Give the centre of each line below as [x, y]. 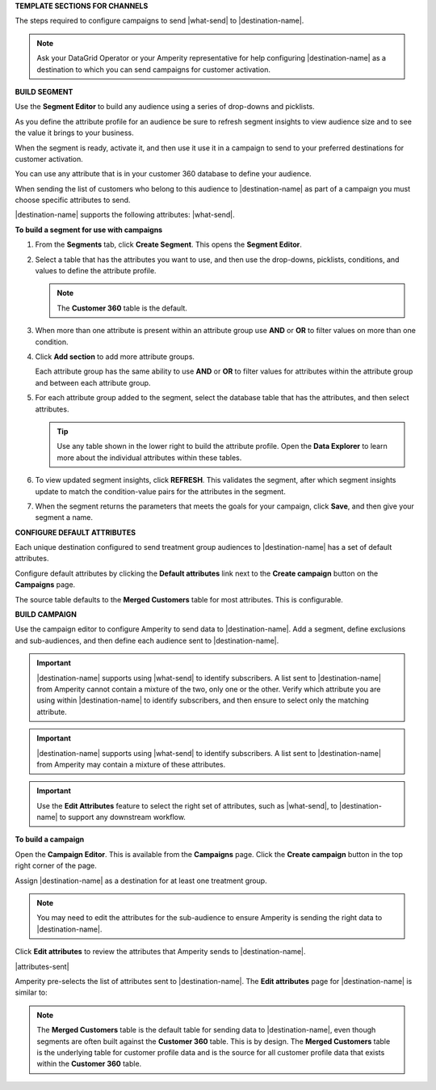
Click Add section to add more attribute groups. [115, 357]
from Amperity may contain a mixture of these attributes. [131, 764]
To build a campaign [50, 839]
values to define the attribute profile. [96, 271]
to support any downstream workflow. [122, 817]
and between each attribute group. [93, 382]
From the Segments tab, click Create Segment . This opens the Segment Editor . [168, 245]
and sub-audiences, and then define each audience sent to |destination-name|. [147, 640]
